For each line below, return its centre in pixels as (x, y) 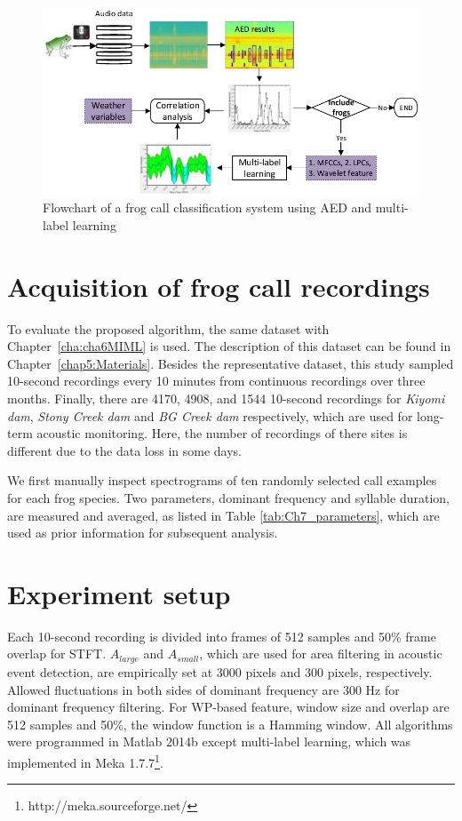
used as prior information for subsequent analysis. (143, 533)
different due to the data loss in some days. (124, 450)
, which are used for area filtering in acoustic (321, 654)
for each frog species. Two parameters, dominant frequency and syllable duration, (228, 497)
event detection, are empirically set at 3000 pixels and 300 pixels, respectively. (220, 671)
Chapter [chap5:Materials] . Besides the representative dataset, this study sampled (231, 363)
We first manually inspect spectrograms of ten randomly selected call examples (222, 480)
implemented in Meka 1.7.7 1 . (85, 761)
